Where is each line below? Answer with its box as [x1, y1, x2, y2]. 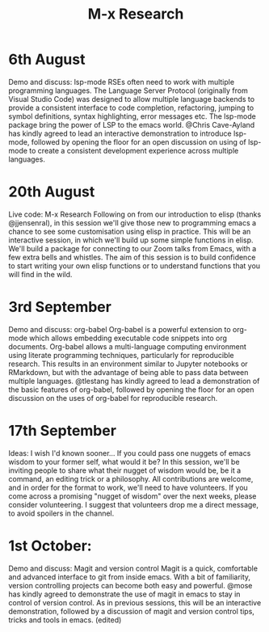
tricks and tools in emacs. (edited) [8, 615, 122, 625]
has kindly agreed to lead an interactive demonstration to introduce [8, 129, 232, 138]
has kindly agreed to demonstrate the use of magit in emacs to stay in [8, 589, 241, 599]
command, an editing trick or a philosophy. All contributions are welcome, [8, 474, 254, 483]
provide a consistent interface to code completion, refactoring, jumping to [8, 103, 254, 112]
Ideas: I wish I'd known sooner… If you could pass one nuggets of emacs [8, 448, 251, 457]
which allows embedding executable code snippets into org [29, 333, 228, 343]
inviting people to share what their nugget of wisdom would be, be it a [8, 466, 242, 475]
